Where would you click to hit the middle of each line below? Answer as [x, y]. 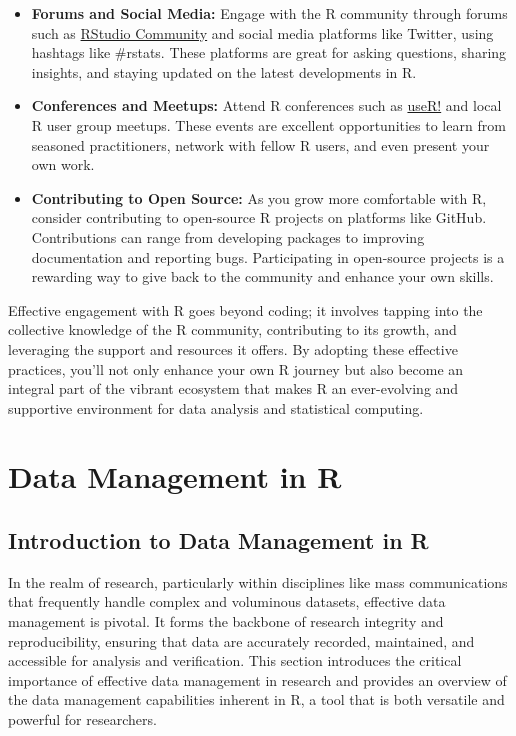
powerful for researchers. [82, 719]
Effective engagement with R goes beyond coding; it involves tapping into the [245, 309]
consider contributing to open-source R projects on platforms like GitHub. [259, 217]
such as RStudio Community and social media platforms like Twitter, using [262, 32]
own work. [63, 164]
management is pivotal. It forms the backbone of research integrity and [226, 621]
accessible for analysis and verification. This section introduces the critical [235, 660]
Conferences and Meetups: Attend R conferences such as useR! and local [266, 105]
